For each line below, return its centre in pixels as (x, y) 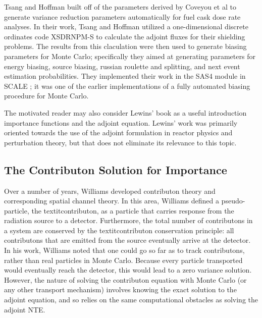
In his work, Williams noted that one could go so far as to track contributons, (124, 250)
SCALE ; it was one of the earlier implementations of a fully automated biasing (127, 86)
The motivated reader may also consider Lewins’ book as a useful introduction (125, 112)
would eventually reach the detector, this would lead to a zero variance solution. (128, 270)
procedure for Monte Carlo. (46, 96)
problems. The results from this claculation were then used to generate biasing (125, 46)
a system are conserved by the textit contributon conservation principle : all (119, 230)
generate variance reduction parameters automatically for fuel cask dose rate (122, 16)
